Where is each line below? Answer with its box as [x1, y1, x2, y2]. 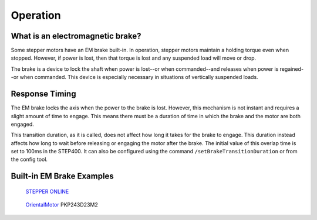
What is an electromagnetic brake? [11, 31, 141, 41]
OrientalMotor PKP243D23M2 [25, 201, 98, 208]
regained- [279, 65, 304, 73]
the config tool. [11, 156, 48, 163]
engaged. [11, 121, 35, 128]
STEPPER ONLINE [25, 188, 69, 195]
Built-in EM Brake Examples [11, 171, 114, 181]
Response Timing [11, 89, 76, 99]
